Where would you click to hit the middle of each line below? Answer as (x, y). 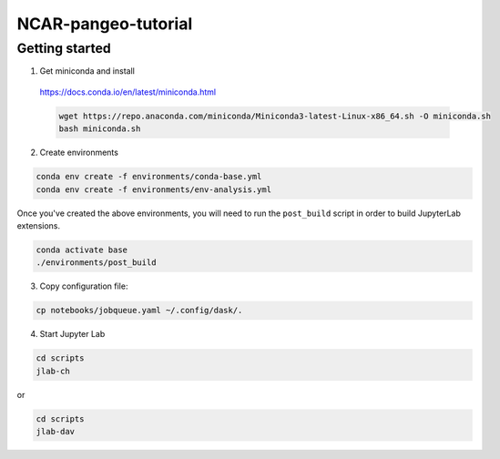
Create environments (79, 153)
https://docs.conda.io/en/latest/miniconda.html (128, 92)
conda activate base (82, 250)
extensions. (39, 225)
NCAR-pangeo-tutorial (105, 24)
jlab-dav (56, 431)
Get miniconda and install (87, 71)
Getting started (64, 48)
